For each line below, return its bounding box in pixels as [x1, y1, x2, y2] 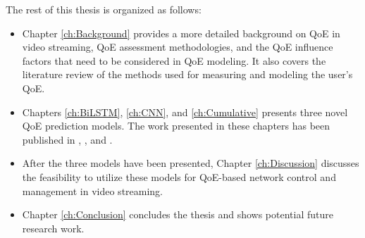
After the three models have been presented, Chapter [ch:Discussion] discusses [22, 156, 359, 170]
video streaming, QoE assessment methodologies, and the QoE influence [22, 39, 333, 54]
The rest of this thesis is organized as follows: [6, 2, 202, 16]
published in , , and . [22, 132, 113, 146]
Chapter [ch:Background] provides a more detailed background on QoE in [22, 25, 340, 40]
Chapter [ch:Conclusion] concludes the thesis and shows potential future [22, 207, 333, 222]
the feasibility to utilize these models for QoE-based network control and [22, 169, 336, 184]
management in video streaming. [22, 183, 163, 198]
